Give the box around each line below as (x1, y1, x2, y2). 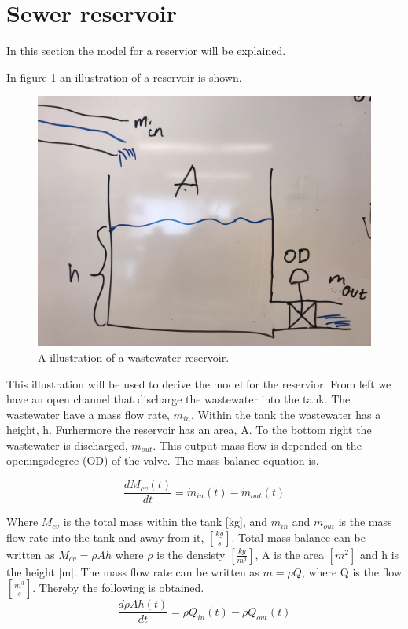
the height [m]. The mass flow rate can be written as (6, 563, 259, 579)
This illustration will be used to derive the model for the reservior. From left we (6, 375, 391, 392)
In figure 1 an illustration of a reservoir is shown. (6, 68, 242, 85)
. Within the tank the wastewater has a (190, 406, 381, 422)
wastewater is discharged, (6, 436, 128, 453)
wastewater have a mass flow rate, (6, 406, 170, 422)
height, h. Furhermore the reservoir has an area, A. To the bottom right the (6, 421, 372, 438)
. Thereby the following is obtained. (32, 579, 204, 596)
